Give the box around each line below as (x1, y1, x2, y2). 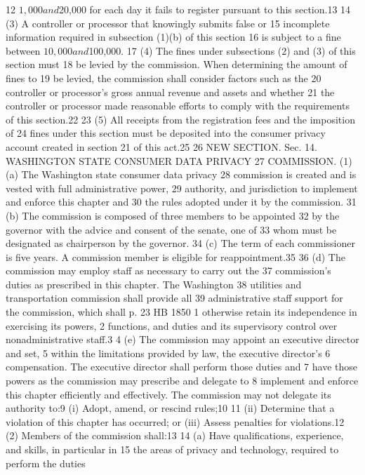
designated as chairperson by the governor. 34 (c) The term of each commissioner (6, 236, 355, 250)
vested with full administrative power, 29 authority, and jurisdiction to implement (6, 180, 358, 195)
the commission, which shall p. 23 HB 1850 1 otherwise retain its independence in (6, 305, 357, 319)
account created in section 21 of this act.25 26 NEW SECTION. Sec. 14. (6, 139, 317, 154)
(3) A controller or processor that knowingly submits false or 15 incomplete (6, 15, 330, 30)
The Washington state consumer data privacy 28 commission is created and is (21, 167, 357, 182)
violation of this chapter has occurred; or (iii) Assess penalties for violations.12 (6, 414, 345, 429)
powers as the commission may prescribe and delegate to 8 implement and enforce (6, 373, 359, 388)
